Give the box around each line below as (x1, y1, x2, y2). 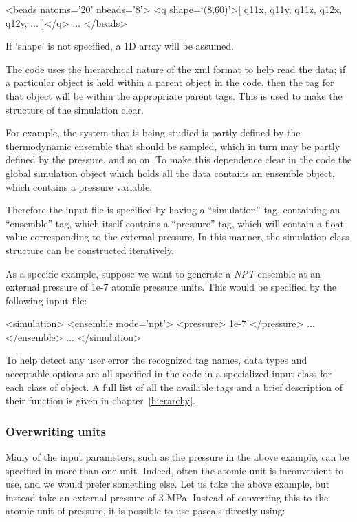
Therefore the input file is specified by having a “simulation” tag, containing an (6, 202, 340, 217)
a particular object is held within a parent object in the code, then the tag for (6, 75, 334, 90)
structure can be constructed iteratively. (6, 242, 174, 257)
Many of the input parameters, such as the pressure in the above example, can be (6, 450, 349, 464)
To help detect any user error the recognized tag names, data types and (6, 353, 307, 367)
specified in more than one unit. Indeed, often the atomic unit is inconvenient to (6, 463, 344, 477)
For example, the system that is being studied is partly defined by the (6, 125, 301, 140)
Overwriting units (6, 422, 107, 439)
